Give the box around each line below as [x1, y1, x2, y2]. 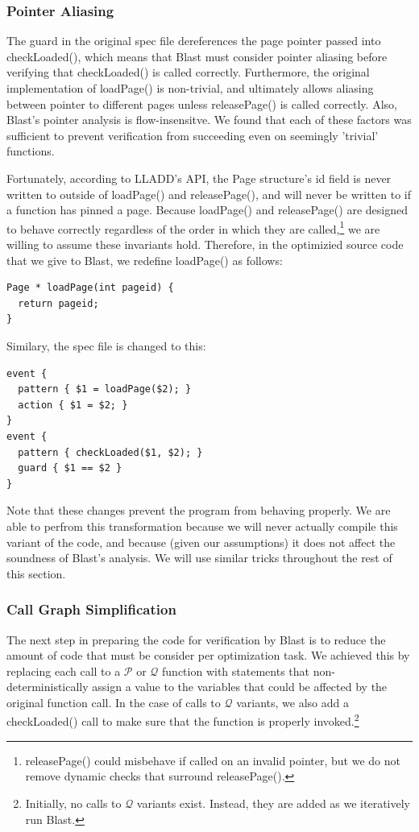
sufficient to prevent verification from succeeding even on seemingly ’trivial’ [6, 126, 379, 143]
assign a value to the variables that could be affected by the [92, 678, 388, 695]
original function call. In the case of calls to [6, 693, 221, 710]
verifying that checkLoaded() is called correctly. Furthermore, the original [6, 64, 370, 81]
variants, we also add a [236, 693, 349, 710]
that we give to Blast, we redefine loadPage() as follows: [6, 251, 283, 268]
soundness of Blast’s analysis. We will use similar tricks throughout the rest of [6, 549, 392, 566]
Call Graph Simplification [6, 599, 176, 619]
